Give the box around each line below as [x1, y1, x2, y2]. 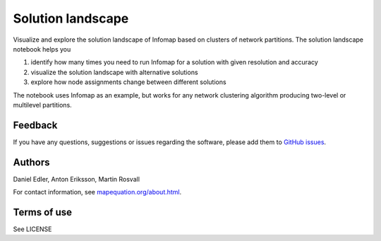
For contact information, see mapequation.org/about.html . [13, 188, 182, 196]
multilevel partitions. [13, 100, 72, 109]
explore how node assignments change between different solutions [30, 78, 226, 86]
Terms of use [13, 206, 73, 218]
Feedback [13, 119, 58, 131]
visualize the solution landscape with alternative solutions [30, 68, 198, 76]
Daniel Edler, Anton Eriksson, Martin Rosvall [13, 175, 140, 183]
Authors [13, 156, 50, 168]
